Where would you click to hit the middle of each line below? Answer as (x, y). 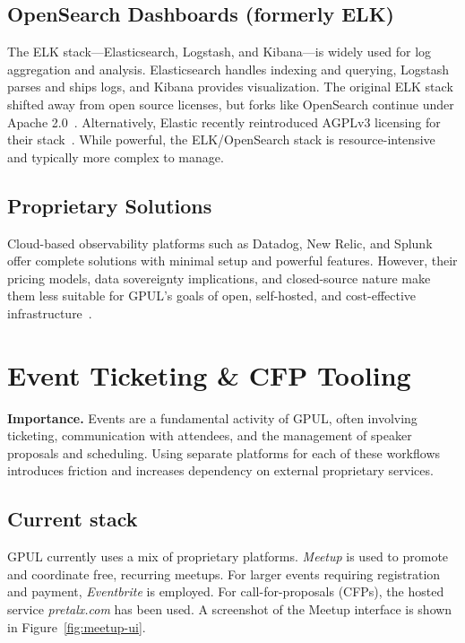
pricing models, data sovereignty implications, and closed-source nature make (219, 278)
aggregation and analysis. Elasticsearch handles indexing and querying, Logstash (228, 69)
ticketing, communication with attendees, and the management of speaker (210, 435)
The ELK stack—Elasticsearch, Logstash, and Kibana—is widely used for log (220, 52)
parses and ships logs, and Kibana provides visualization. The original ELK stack (230, 87)
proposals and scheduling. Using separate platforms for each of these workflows (224, 452)
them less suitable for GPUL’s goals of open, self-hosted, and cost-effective (212, 295)
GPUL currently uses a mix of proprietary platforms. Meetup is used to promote (228, 556)
